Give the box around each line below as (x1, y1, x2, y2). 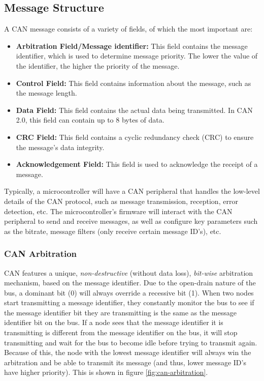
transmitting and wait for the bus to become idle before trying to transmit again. (4, 337, 257, 347)
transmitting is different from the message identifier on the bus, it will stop (4, 327, 238, 338)
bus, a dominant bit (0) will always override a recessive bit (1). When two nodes (4, 287, 254, 298)
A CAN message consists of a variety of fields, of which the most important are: (4, 23, 253, 34)
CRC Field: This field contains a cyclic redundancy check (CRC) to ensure (16, 131, 254, 142)
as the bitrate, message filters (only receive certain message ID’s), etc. (4, 225, 221, 236)
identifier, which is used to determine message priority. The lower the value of (16, 50, 258, 61)
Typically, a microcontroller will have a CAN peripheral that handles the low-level (4, 186, 260, 196)
